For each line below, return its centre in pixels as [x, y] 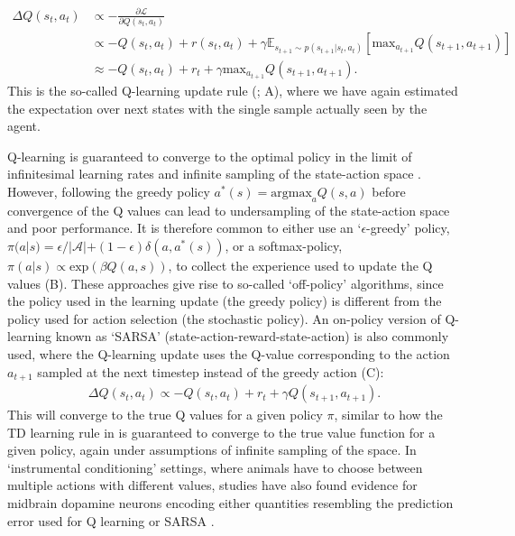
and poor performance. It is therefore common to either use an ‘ [184, 228]
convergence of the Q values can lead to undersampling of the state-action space [229, 210]
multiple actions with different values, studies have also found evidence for [212, 485]
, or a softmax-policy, [284, 246]
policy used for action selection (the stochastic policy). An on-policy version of [224, 318]
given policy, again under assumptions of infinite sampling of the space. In [212, 450]
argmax [291, 194]
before [389, 192]
